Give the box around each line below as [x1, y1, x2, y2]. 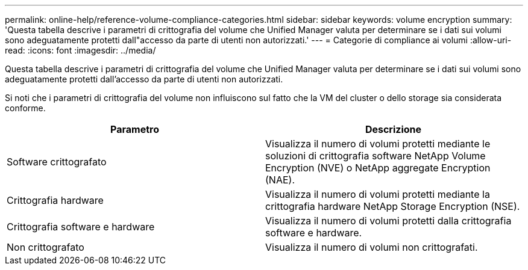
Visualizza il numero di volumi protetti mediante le [265, 138, 491, 150]
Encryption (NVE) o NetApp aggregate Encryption [265, 162, 491, 174]
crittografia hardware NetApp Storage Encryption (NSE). [265, 200, 520, 212]
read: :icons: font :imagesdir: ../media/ [5, 45, 156, 55]
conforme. [5, 103, 46, 113]
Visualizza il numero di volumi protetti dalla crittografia [265, 215, 512, 227]
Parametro [110, 123, 159, 135]
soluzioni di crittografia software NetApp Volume [265, 150, 486, 162]
